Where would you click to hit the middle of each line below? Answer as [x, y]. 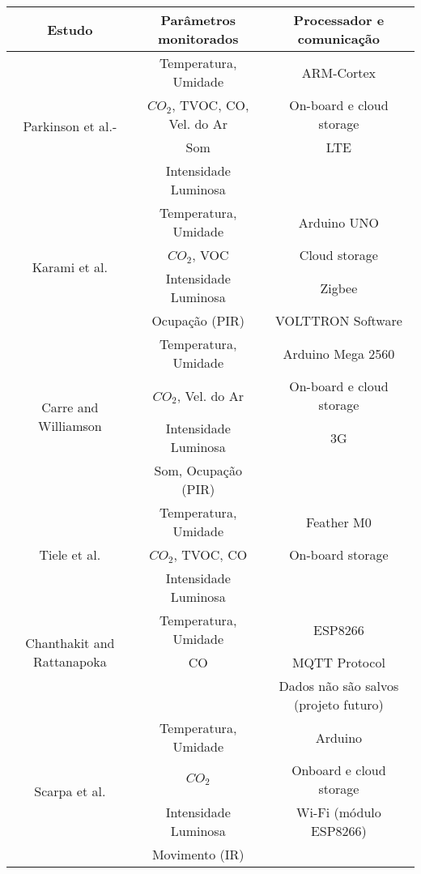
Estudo [70, 29]
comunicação [338, 38]
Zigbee [339, 288]
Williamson [70, 426]
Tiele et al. [70, 554]
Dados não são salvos [339, 686]
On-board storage [339, 554]
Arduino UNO [338, 222]
